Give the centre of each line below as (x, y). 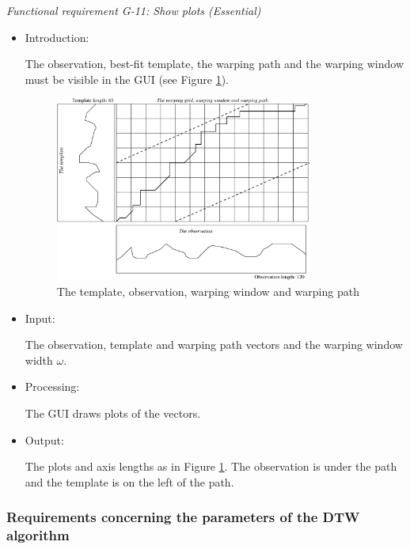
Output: (44, 439)
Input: (40, 318)
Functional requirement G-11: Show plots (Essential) (134, 10)
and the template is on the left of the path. (129, 481)
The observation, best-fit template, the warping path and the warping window (214, 64)
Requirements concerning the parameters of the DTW (183, 517)
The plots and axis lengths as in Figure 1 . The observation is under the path (211, 466)
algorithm (38, 535)
